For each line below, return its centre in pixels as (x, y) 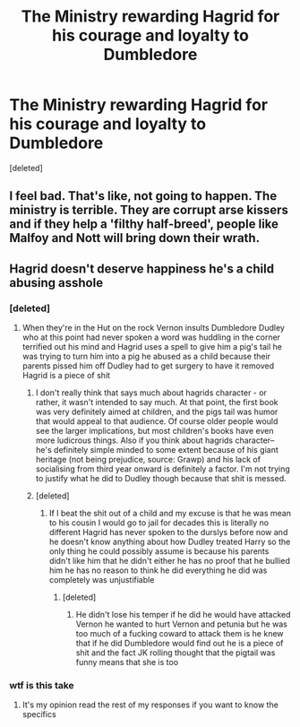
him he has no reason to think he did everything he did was (158, 570)
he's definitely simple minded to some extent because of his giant (157, 450)
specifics (39, 714)
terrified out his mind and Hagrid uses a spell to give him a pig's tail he (152, 347)
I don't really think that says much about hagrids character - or (151, 393)
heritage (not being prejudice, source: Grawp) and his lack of (148, 460)
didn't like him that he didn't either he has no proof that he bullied (170, 561)
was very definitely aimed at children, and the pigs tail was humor (157, 412)
